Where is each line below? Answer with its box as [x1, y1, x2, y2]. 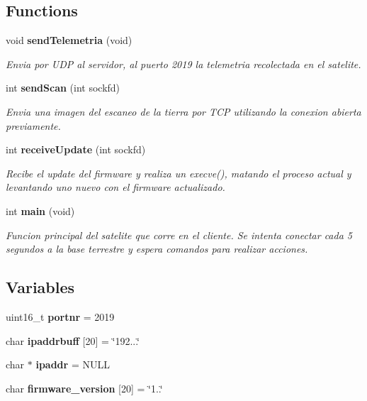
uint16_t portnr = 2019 [6, 309, 115, 324]
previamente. [6, 118, 61, 133]
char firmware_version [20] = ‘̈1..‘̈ [6, 380, 163, 395]
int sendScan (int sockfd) [6, 80, 120, 95]
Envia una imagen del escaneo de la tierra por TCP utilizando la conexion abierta [6, 104, 361, 119]
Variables [6, 276, 75, 298]
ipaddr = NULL [35, 357, 110, 372]
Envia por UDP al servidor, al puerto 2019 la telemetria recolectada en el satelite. [6, 56, 361, 71]
